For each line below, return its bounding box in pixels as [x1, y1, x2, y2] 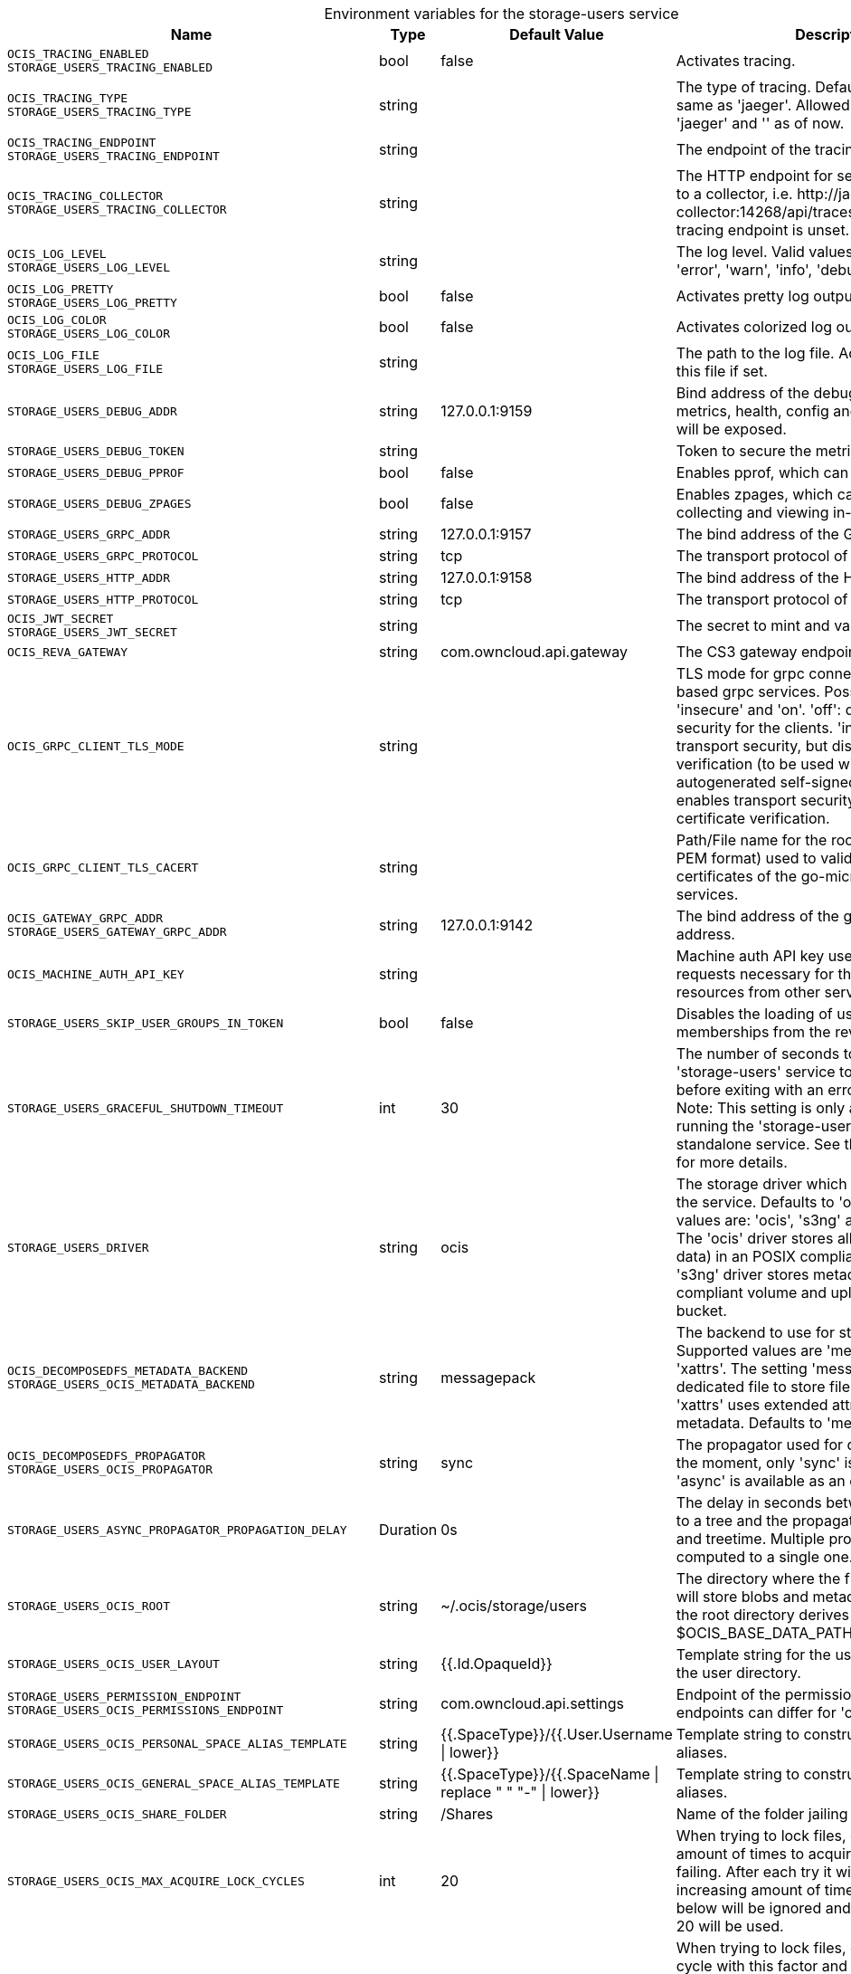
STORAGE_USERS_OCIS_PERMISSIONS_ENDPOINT [7, 1703, 284, 1717]
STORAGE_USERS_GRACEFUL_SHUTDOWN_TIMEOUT [7, 1101, 284, 1115]
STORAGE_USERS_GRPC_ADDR [7, 527, 171, 541]
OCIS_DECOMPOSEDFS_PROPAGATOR [7, 1449, 206, 1463]
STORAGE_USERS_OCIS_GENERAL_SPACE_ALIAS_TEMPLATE [7, 1776, 340, 1790]
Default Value [509, 25, 604, 43]
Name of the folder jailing [676, 1805, 848, 1823]
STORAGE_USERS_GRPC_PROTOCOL [7, 548, 199, 563]
